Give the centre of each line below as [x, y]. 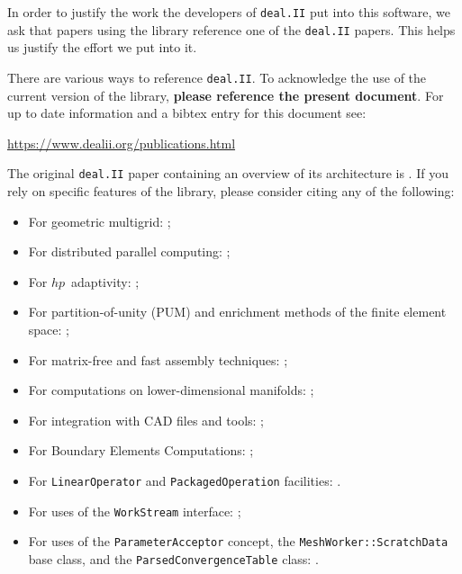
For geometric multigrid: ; [100, 221]
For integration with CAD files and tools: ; [146, 420]
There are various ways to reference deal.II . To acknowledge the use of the [217, 77]
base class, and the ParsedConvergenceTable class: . [173, 558]
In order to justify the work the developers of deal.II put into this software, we [229, 12]
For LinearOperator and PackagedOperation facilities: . [185, 480]
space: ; [49, 329]
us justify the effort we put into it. [102, 47]
